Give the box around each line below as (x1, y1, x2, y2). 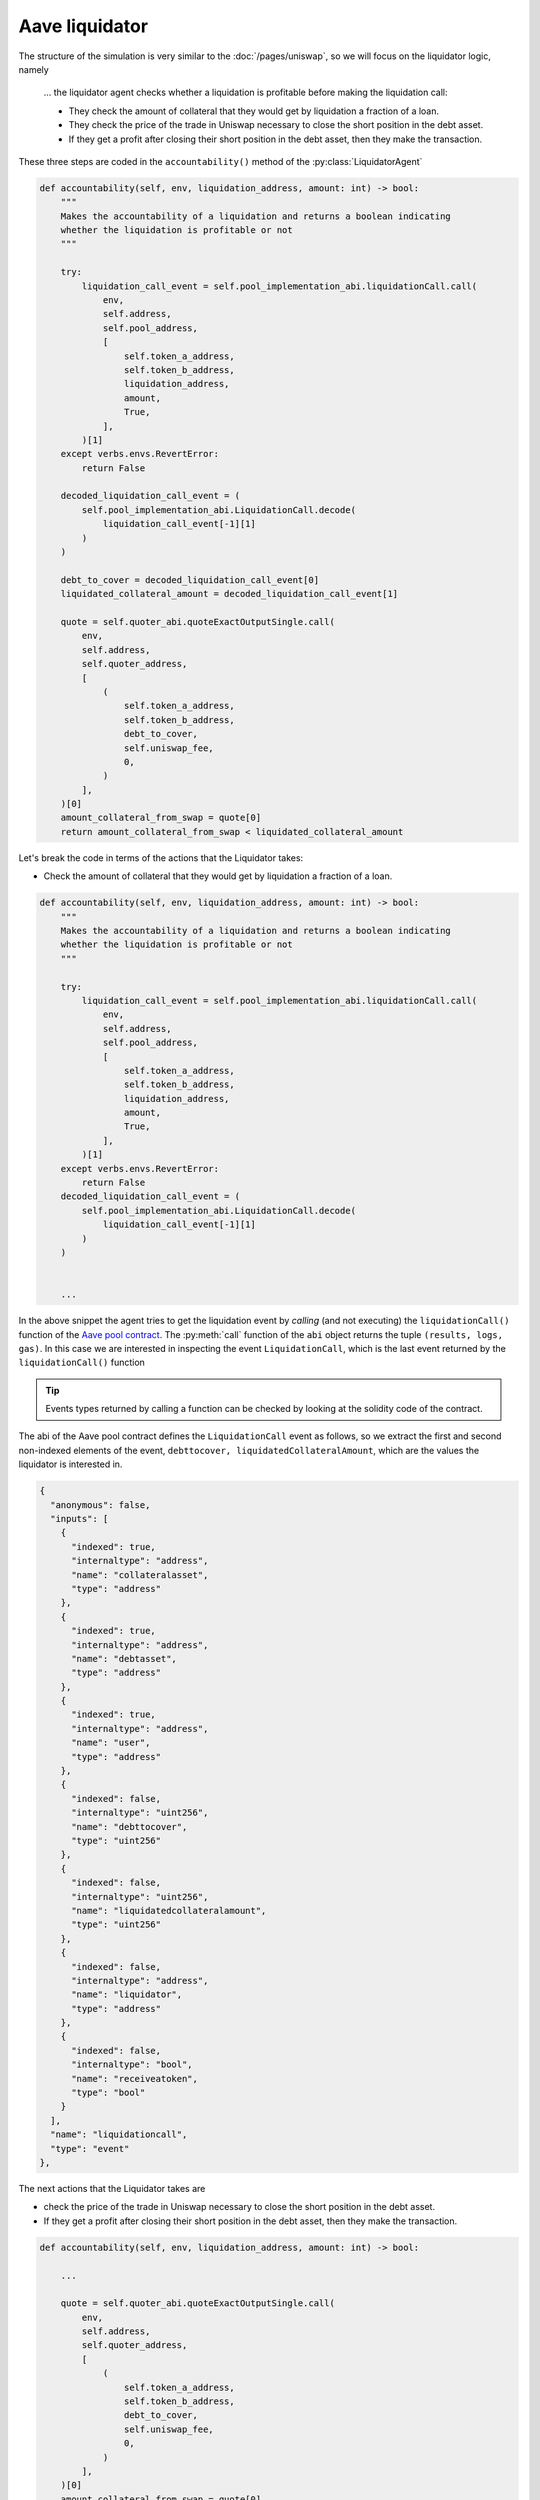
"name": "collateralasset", (71, 1569, 209, 1580)
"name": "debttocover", (71, 1821, 188, 1832)
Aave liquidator (18, 15, 149, 37)
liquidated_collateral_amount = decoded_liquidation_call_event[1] (60, 588, 399, 600)
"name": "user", (71, 1737, 151, 1749)
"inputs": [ (50, 1513, 109, 1525)
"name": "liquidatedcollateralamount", (71, 1905, 267, 1916)
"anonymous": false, (50, 1499, 151, 1510)
